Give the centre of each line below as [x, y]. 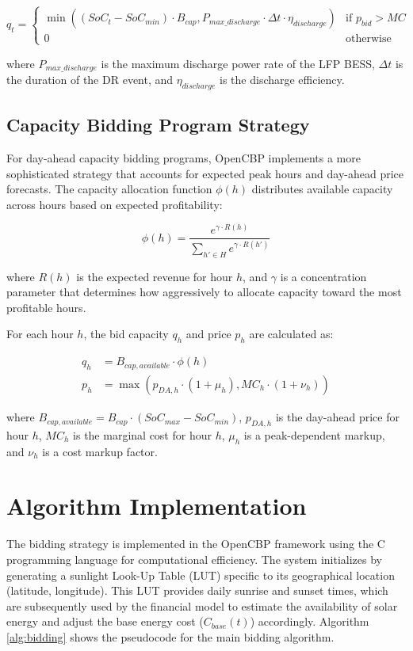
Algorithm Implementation [157, 506]
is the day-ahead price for [337, 417]
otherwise [369, 39]
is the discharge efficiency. [282, 80]
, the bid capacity [126, 334]
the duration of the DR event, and [90, 80]
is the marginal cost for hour [142, 434]
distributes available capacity [322, 189]
